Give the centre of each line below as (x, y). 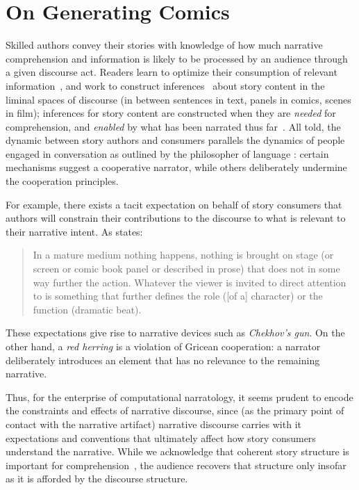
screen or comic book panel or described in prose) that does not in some (186, 269)
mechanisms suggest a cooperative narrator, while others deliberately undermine (176, 167)
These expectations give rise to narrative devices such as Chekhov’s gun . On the (175, 333)
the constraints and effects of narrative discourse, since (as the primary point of (175, 410)
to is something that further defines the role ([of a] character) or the (178, 296)
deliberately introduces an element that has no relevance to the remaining (163, 360)
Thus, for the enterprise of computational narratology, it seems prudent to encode (179, 397)
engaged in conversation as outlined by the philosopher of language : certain (167, 153)
